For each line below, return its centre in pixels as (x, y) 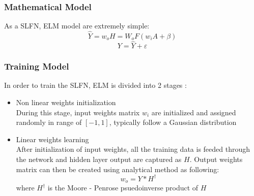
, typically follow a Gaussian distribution (173, 122)
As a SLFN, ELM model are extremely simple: (77, 26)
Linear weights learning (52, 139)
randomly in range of (49, 122)
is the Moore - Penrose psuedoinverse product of (123, 188)
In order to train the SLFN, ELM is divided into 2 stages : (95, 85)
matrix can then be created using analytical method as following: (118, 169)
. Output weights (216, 159)
